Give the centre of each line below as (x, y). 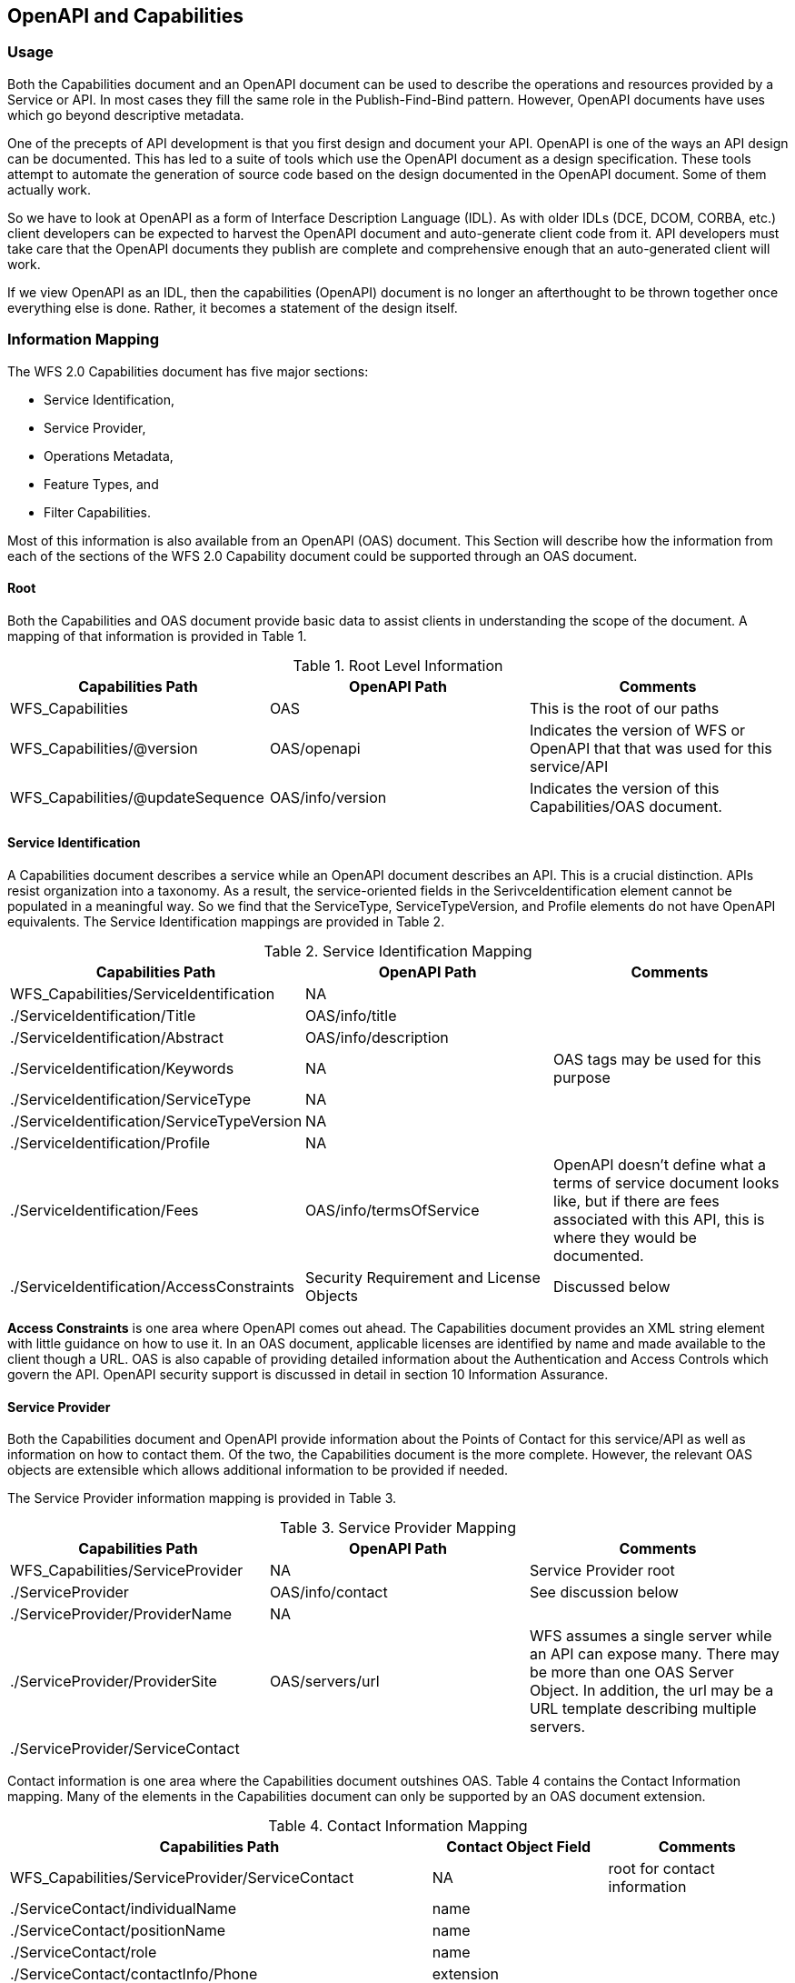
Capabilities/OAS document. (626, 806)
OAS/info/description (377, 1037)
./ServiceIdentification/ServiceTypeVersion (156, 1121)
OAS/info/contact (328, 1592)
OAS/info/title (351, 1015)
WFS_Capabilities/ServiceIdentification (143, 993)
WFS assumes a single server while (651, 1636)
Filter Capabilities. (98, 512)
